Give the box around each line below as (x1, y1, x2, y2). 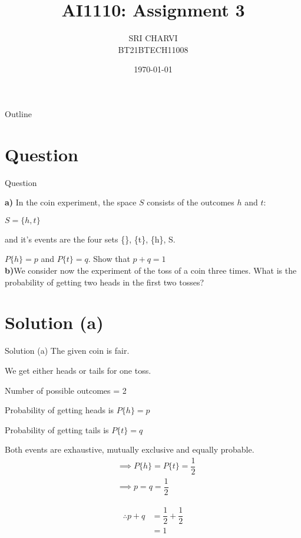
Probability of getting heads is (5, 404, 114, 416)
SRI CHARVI (128, 32, 178, 44)
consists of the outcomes (147, 196, 234, 208)
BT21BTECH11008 (118, 43, 188, 55)
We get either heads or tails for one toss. (5, 364, 151, 376)
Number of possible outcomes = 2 (5, 384, 127, 396)
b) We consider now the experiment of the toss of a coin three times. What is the (5, 264, 297, 276)
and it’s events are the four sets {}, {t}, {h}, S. (5, 233, 176, 245)
